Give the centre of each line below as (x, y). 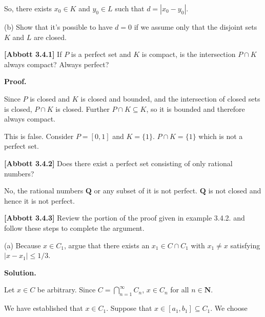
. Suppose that (129, 308)
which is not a (221, 136)
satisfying (245, 245)
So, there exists (28, 8)
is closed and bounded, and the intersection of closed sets (170, 98)
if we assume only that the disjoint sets (196, 27)
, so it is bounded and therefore (196, 108)
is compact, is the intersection (189, 54)
